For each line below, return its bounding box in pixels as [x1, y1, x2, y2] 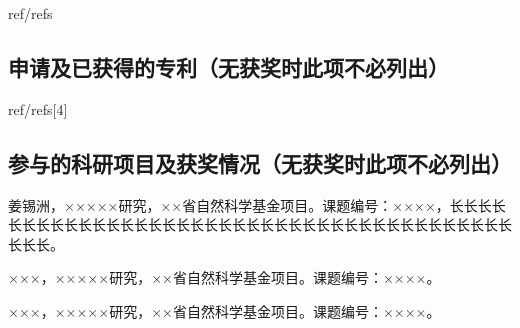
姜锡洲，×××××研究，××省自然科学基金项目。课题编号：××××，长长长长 [8, 194, 506, 215]
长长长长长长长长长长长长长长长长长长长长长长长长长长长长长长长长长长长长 [8, 214, 512, 235]
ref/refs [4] [8, 98, 68, 119]
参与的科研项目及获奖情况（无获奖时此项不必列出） [8, 147, 512, 178]
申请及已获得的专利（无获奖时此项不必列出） [8, 51, 449, 82]
